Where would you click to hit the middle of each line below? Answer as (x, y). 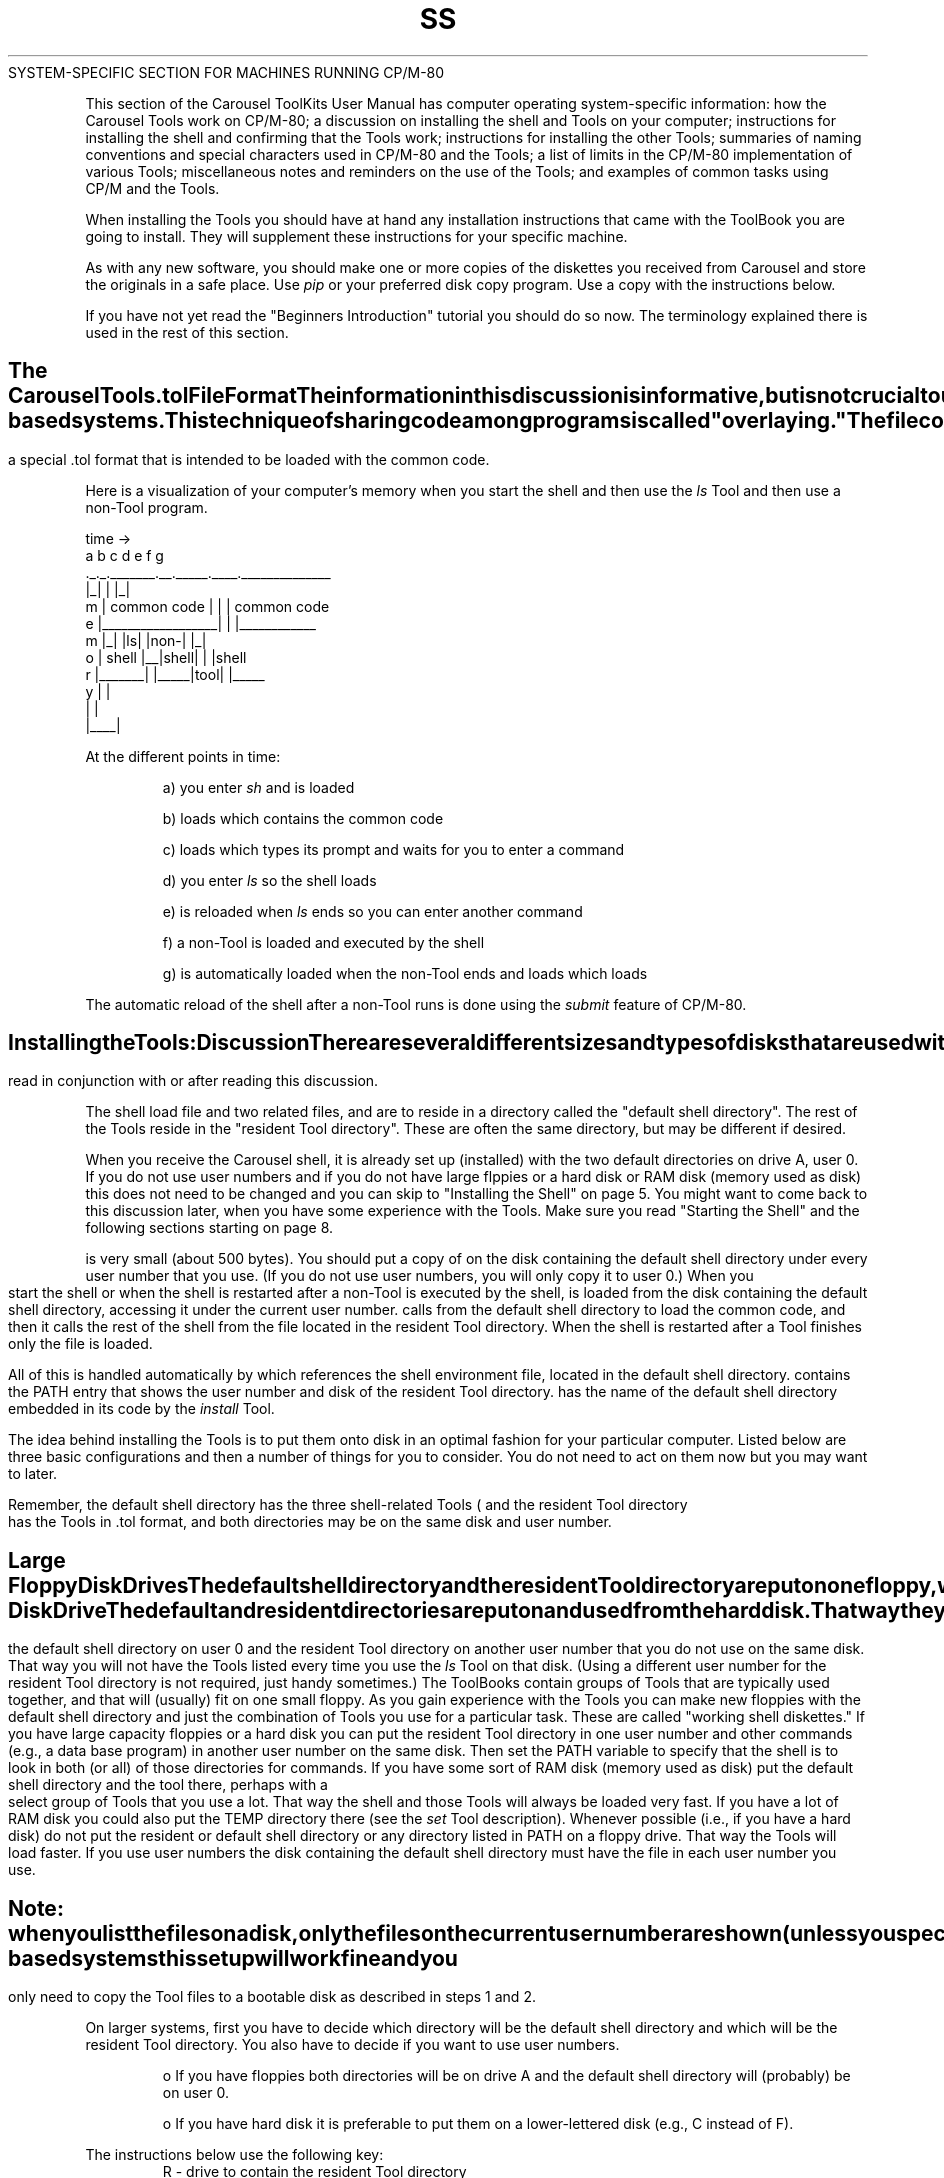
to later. (33, 1474)
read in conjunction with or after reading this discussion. (193, 1081)
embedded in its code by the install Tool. (141, 1409)
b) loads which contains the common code (303, 818)
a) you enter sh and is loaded (258, 787)
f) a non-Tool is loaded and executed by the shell (323, 942)
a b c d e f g (124, 555)
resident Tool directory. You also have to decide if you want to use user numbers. (352, 2045)
